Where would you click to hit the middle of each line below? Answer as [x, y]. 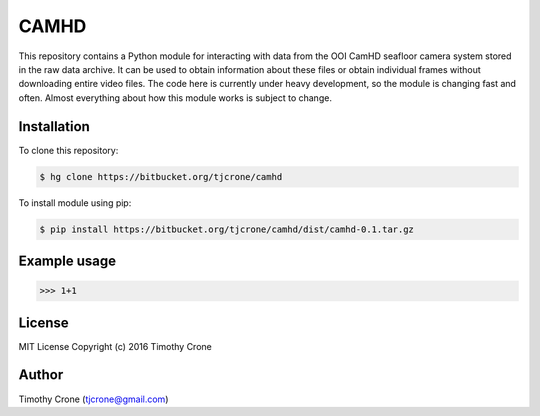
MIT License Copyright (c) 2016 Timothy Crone [115, 346]
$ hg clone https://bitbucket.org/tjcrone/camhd [161, 176]
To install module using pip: [75, 202]
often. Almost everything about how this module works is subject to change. [175, 97]
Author [41, 375]
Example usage [67, 260]
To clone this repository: [68, 150]
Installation [54, 126]
